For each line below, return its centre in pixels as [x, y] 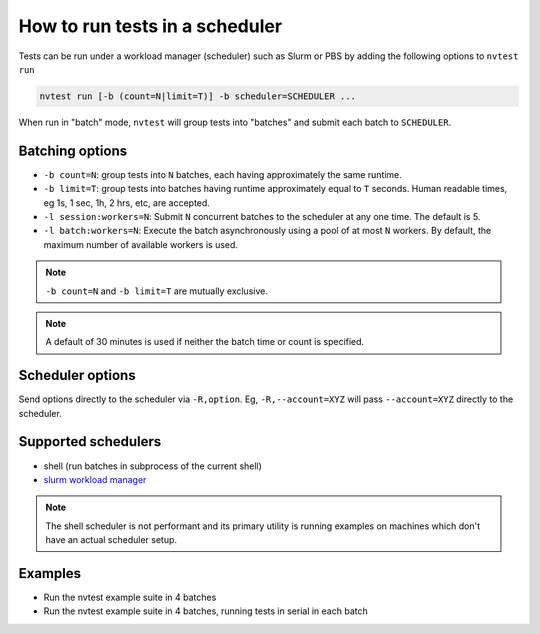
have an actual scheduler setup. [111, 540]
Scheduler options [77, 375]
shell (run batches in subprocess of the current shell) [152, 466]
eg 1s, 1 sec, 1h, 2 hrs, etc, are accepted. [126, 202]
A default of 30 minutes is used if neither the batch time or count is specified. [205, 342]
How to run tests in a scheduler [150, 26]
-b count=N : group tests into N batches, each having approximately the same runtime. [222, 174]
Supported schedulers [90, 441]
